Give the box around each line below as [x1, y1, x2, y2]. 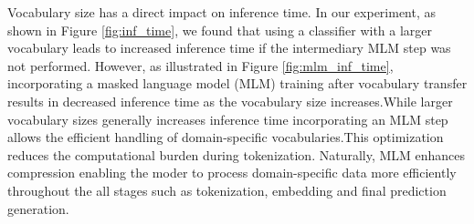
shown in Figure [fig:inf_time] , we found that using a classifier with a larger [7, 20, 433, 39]
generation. [7, 199, 69, 218]
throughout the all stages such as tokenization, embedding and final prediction [7, 180, 447, 199]
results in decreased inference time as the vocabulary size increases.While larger [7, 91, 453, 110]
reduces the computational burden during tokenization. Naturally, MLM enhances [7, 145, 466, 164]
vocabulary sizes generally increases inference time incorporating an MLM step [7, 109, 448, 128]
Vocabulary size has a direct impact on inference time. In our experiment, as [7, 3, 437, 21]
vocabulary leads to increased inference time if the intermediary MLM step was [7, 38, 451, 57]
